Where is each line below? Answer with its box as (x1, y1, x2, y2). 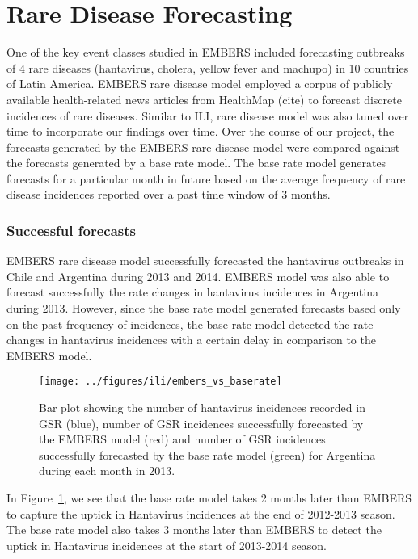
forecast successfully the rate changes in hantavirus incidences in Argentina (6, 284, 378, 301)
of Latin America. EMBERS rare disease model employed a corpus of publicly (6, 75, 393, 92)
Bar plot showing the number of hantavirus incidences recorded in (39, 399, 365, 416)
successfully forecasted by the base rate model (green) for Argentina (39, 446, 376, 463)
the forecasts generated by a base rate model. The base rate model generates (6, 154, 386, 171)
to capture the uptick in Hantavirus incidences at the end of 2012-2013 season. (6, 505, 395, 522)
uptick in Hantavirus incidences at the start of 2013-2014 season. (6, 536, 327, 553)
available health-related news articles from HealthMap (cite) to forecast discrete (6, 90, 402, 107)
